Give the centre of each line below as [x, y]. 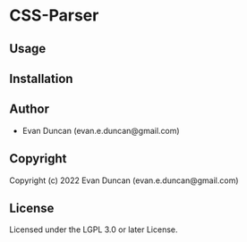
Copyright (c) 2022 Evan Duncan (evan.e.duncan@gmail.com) [124, 180]
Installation [41, 78]
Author [29, 109]
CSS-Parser [54, 16]
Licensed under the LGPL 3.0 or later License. [94, 229]
